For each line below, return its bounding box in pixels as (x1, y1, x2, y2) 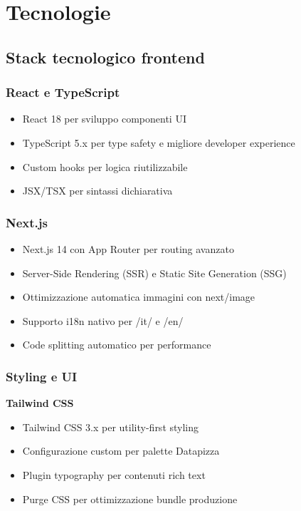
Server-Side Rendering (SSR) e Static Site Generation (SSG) (22, 265, 287, 280)
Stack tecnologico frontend (6, 46, 205, 68)
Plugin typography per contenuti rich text (22, 467, 206, 482)
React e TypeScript (6, 83, 120, 101)
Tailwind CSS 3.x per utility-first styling (22, 419, 199, 434)
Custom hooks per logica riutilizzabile (22, 159, 188, 174)
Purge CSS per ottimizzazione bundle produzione (22, 491, 238, 506)
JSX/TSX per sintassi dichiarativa (22, 183, 173, 198)
